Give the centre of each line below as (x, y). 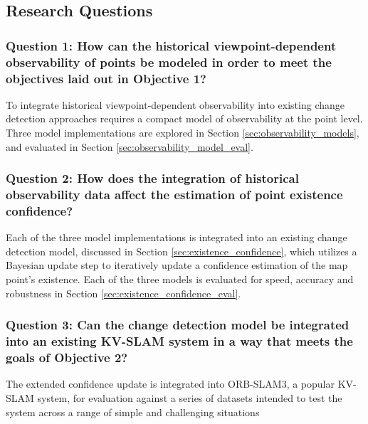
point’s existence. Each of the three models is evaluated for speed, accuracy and (180, 279)
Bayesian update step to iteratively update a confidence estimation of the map (177, 265)
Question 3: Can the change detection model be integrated (178, 325)
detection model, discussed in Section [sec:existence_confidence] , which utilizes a (182, 251)
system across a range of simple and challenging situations (133, 412)
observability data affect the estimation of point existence (174, 195)
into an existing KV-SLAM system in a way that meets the (179, 341)
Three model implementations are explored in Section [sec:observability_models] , (183, 133)
